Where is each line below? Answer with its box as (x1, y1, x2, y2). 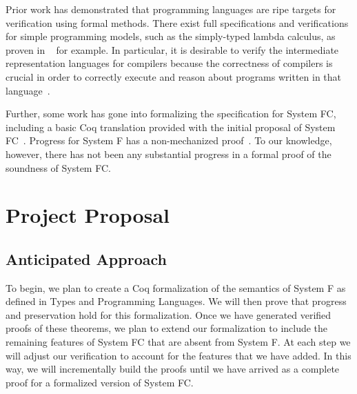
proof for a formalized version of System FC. (6, 375, 194, 389)
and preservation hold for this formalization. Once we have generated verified (6, 307, 331, 322)
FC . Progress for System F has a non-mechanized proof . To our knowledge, (6, 133, 332, 148)
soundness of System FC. (6, 160, 111, 175)
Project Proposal (6, 201, 170, 229)
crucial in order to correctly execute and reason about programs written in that (6, 69, 342, 83)
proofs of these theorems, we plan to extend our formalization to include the (6, 321, 328, 335)
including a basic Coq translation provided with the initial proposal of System (6, 119, 336, 134)
